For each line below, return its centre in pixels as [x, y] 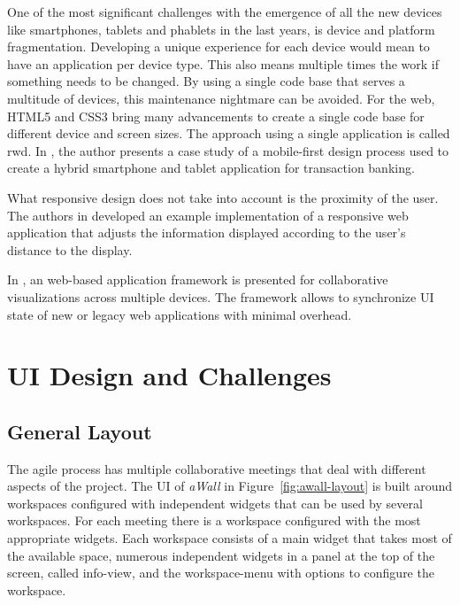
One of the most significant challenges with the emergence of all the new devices [225, 12]
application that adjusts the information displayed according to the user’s [207, 233]
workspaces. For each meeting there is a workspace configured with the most [214, 520]
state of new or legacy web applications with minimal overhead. [180, 314]
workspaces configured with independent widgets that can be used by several [215, 503]
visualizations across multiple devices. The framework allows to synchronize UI [221, 296]
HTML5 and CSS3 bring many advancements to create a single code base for [216, 116]
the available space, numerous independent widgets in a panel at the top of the [221, 555]
